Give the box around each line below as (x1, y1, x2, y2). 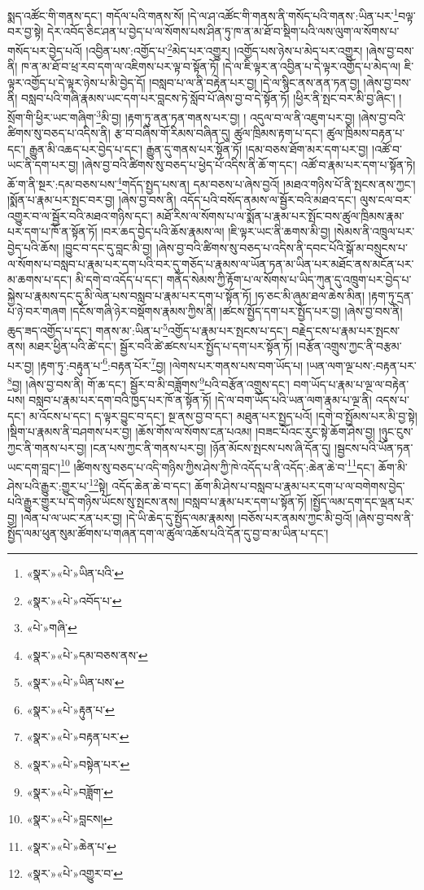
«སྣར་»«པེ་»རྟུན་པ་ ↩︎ (26, 700, 115, 718)
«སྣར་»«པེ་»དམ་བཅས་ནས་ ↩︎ (26, 646, 148, 663)
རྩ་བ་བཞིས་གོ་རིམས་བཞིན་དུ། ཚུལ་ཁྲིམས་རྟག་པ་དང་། (114, 124, 323, 142)
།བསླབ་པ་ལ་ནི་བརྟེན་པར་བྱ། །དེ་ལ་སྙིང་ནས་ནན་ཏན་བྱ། (149, 73, 360, 90)
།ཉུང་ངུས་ (378, 423, 413, 440)
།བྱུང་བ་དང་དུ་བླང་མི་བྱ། (62, 238, 152, 255)
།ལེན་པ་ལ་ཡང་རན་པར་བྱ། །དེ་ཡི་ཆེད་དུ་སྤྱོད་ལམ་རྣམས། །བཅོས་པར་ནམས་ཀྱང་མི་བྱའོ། (20, 508, 352, 526)
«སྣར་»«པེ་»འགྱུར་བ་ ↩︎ (26, 865, 123, 882)
